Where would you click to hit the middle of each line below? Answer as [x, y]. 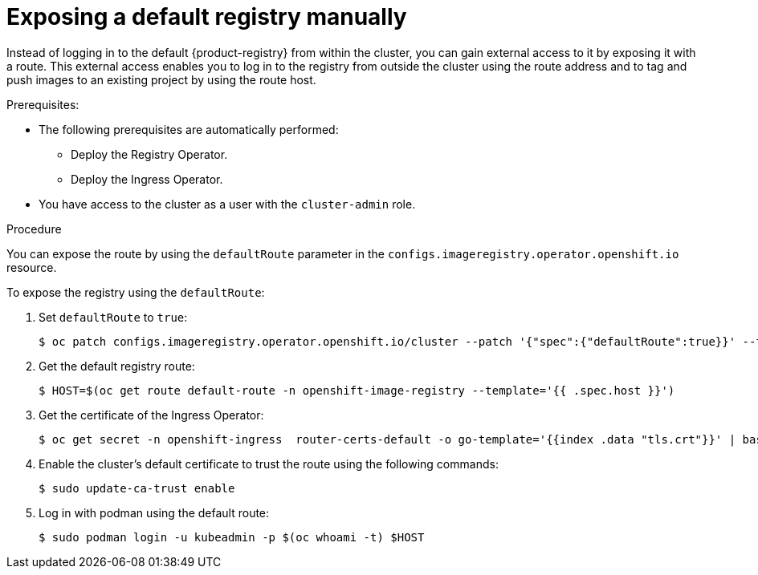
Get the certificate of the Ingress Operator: [151, 415]
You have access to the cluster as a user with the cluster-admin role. [227, 204]
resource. [32, 267]
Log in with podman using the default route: [154, 512]
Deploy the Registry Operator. [149, 154]
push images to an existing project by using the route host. [161, 79]
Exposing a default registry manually [207, 17]
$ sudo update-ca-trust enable [137, 488]
